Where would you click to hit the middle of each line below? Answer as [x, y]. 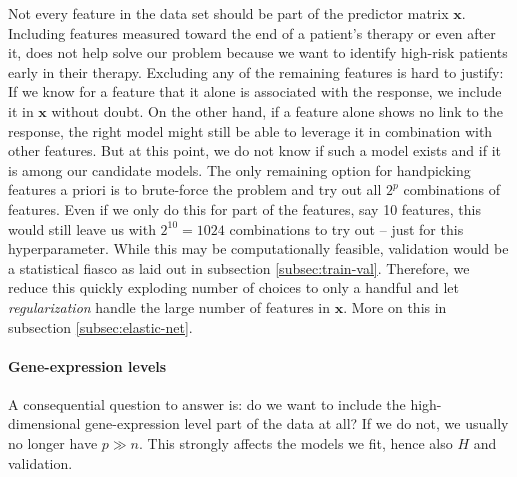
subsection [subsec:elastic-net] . [100, 326]
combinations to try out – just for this [346, 228]
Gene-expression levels [87, 365]
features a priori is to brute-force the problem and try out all [195, 189]
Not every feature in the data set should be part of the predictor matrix [228, 13]
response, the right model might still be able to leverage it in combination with [250, 130]
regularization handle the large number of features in [169, 306]
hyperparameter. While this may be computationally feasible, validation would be [258, 248]
